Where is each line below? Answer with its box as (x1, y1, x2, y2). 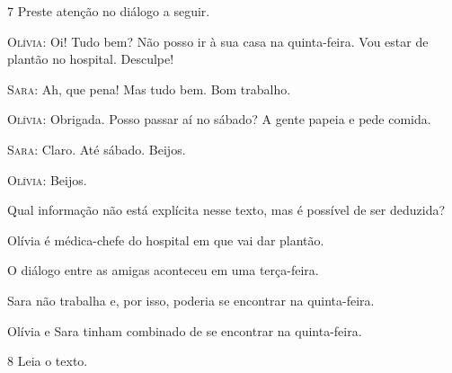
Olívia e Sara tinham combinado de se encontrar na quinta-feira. (7, 321, 362, 340)
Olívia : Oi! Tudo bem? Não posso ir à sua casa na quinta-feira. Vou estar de (7, 31, 429, 50)
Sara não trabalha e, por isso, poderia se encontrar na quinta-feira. (7, 290, 375, 309)
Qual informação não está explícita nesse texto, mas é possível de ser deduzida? (7, 200, 446, 219)
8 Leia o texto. (7, 351, 88, 370)
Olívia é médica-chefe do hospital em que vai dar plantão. (7, 230, 324, 249)
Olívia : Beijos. (7, 170, 87, 189)
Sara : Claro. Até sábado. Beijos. (7, 139, 186, 158)
